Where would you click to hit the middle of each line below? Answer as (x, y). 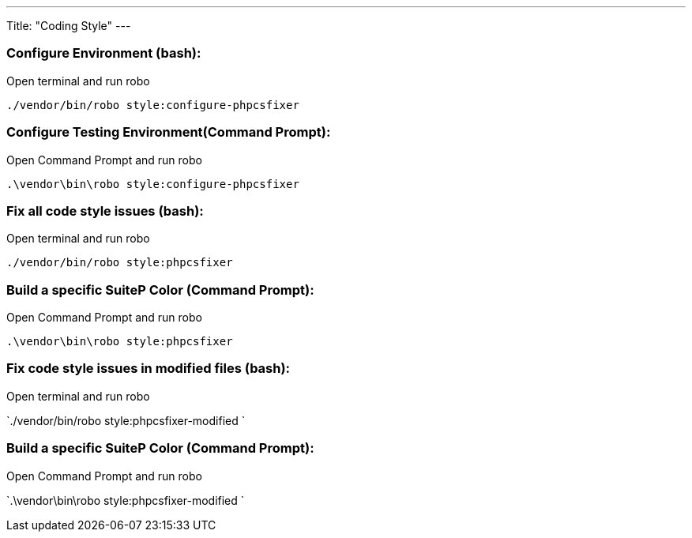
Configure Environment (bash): (104, 53)
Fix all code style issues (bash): (105, 211)
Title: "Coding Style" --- (69, 26)
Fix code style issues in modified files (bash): (149, 369)
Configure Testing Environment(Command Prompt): (169, 132)
